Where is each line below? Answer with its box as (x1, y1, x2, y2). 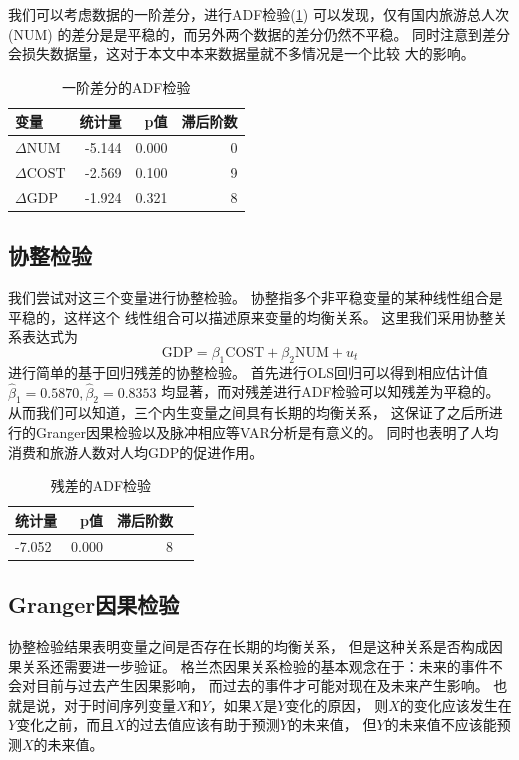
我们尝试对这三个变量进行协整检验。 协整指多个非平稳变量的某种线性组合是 (8, 287, 503, 308)
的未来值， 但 (287, 714, 377, 735)
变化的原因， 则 (285, 694, 389, 715)
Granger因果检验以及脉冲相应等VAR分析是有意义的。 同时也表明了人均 (35, 421, 499, 442)
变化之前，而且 (16, 714, 115, 735)
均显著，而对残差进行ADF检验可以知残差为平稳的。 (161, 381, 500, 402)
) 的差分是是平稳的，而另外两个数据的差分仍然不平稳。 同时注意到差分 (47, 23, 511, 44)
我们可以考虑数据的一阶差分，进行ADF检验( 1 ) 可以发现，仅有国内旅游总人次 (8, 4, 509, 24)
